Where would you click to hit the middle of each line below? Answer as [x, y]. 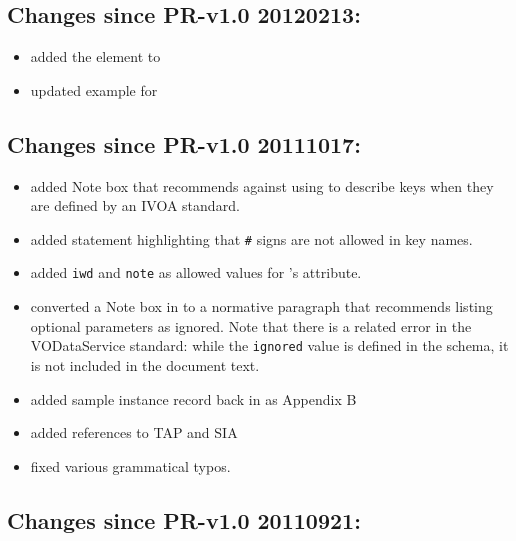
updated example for [94, 89]
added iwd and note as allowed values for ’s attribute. [196, 272]
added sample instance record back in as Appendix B [193, 398]
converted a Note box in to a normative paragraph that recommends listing [261, 306]
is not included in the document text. [145, 364]
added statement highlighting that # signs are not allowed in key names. [251, 238]
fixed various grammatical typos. [130, 465]
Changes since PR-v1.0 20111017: [184, 143]
